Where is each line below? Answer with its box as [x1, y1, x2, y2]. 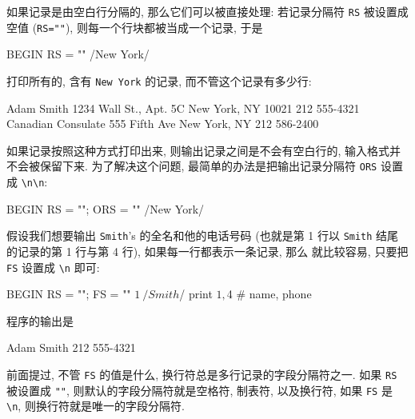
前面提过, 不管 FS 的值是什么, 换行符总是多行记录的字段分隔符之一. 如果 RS [6, 365, 397, 382]
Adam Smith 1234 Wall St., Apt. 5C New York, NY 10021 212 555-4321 [6, 99, 360, 116]
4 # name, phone [226, 285, 312, 302]
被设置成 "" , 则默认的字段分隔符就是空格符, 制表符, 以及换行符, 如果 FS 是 [6, 381, 393, 398]
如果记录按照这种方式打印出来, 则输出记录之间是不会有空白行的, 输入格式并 [6, 142, 401, 158]
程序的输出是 [6, 312, 74, 329]
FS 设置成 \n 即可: [6, 258, 100, 275]
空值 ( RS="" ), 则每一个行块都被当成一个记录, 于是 [6, 18, 263, 35]
